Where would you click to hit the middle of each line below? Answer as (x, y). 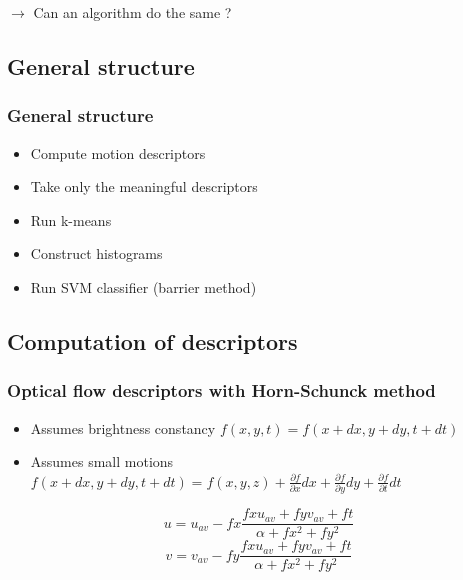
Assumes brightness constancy (123, 427)
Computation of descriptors (152, 340)
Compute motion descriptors (118, 152)
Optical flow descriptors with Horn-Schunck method (221, 390)
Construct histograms (96, 253)
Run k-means (71, 219)
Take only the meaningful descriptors (144, 186)
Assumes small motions (102, 461)
